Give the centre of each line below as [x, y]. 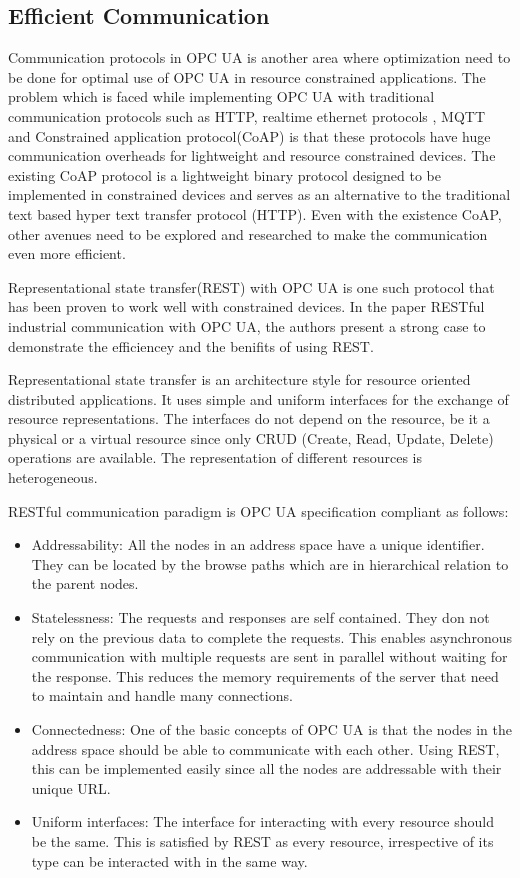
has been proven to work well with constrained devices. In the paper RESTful [246, 306]
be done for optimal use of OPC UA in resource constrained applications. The [247, 76]
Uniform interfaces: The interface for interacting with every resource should [262, 821]
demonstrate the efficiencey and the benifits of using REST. [191, 345]
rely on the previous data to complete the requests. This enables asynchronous [271, 636]
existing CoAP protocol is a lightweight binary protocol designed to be [225, 174]
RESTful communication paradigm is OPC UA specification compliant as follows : [258, 510]
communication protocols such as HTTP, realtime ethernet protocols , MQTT [247, 115]
